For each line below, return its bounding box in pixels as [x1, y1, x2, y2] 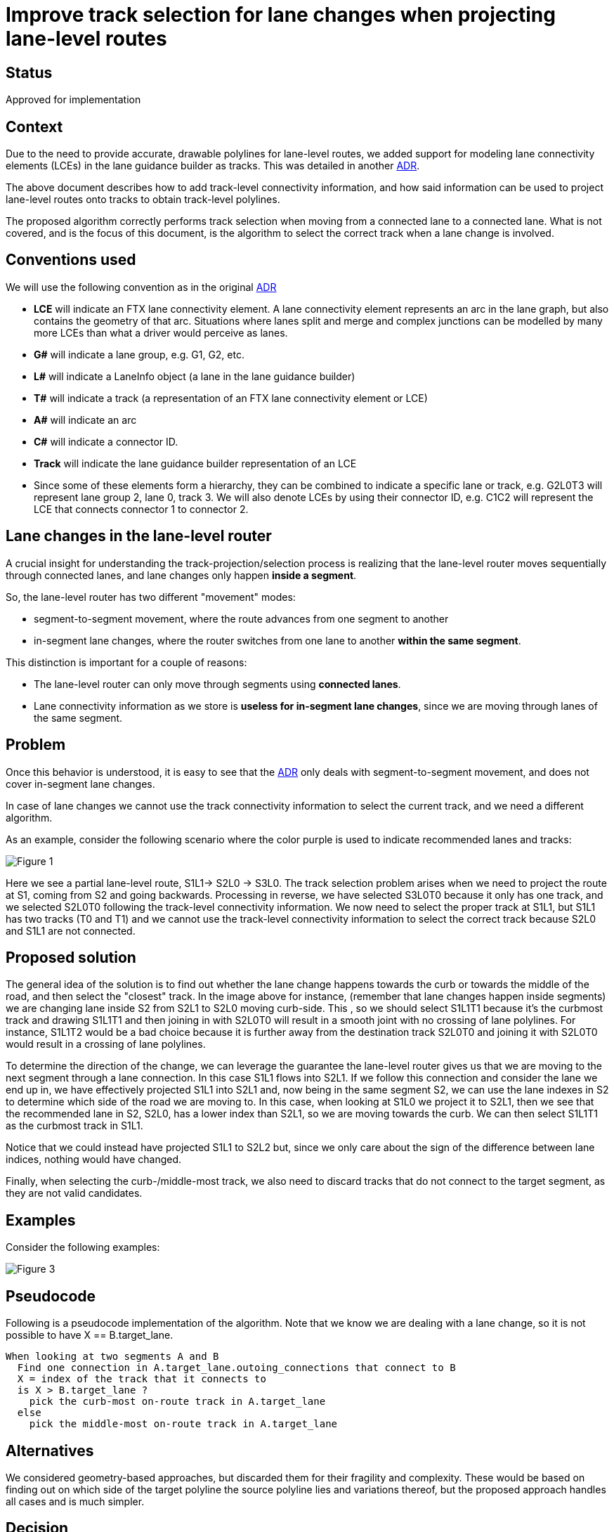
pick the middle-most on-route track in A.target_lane [29, 1418, 338, 1430]
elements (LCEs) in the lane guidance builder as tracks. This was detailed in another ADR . [6, 160, 420, 172]
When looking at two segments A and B [6, 1351, 219, 1363]
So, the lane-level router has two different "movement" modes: [6, 590, 296, 603]
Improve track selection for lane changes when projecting [6, 3, 556, 27]
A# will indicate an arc [34, 413, 137, 426]
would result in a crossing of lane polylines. [6, 1038, 206, 1051]
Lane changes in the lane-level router [6, 527, 272, 545]
